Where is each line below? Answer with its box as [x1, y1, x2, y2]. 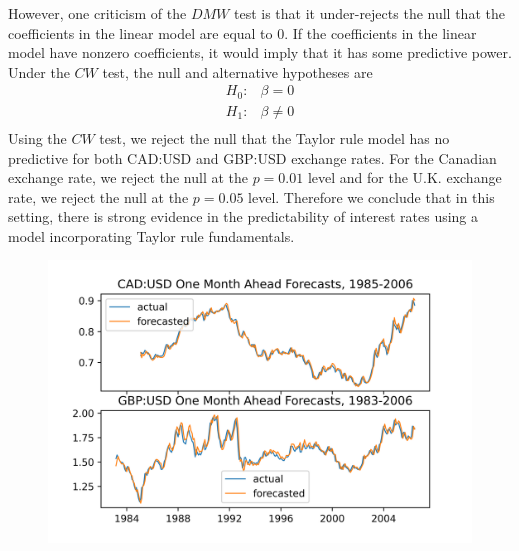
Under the [8, 61, 70, 82]
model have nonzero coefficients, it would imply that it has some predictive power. [8, 42, 512, 63]
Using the [8, 127, 67, 148]
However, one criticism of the [8, 3, 187, 23]
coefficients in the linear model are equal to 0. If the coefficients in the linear [8, 22, 477, 43]
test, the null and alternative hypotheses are [102, 61, 373, 82]
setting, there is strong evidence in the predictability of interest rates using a [8, 206, 479, 227]
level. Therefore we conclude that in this [248, 186, 495, 207]
